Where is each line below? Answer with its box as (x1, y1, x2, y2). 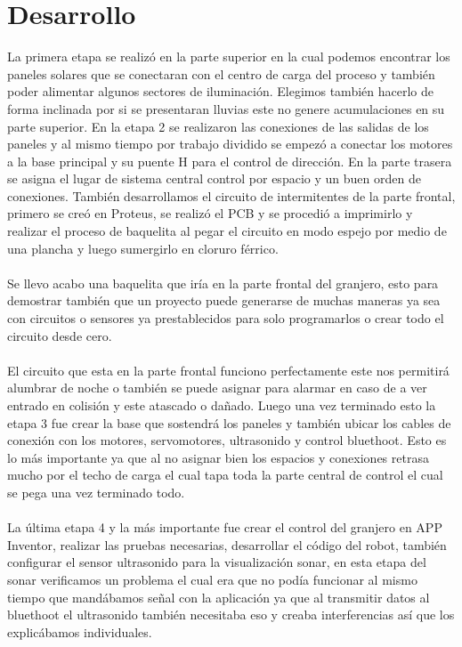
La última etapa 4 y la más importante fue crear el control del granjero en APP (7, 518, 442, 537)
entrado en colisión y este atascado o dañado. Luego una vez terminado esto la (7, 396, 436, 414)
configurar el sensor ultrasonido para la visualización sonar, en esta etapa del (7, 553, 426, 571)
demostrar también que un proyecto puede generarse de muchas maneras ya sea (7, 291, 441, 310)
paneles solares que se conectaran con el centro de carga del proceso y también (7, 64, 435, 83)
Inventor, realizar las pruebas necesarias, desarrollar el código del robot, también (7, 535, 447, 554)
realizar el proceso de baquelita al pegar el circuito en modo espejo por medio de (7, 222, 447, 240)
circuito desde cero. (7, 326, 112, 344)
